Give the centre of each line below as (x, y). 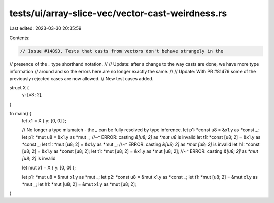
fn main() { (21, 114)
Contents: (20, 38)
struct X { (19, 88)
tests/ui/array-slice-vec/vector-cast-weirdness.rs (118, 13)
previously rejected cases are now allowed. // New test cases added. (81, 78)
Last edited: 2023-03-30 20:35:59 (45, 28)
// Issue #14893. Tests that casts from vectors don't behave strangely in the (122, 51)
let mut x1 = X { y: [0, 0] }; (49, 167)
